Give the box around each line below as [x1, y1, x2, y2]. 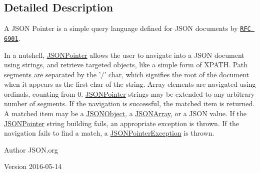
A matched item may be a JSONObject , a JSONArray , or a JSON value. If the [4, 108, 246, 119]
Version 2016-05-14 [4, 161, 62, 172]
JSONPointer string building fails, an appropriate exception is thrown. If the [4, 118, 239, 128]
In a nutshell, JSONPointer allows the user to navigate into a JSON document [4, 49, 244, 60]
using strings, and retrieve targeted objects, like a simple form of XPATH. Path [4, 59, 248, 70]
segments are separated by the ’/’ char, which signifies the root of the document [4, 69, 249, 79]
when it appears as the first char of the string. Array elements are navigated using [4, 79, 256, 89]
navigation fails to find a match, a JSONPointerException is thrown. [4, 128, 214, 138]
